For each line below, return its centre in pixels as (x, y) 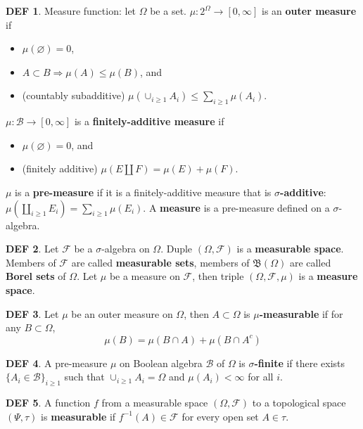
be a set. (168, 11)
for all (261, 377)
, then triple (218, 276)
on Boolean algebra (161, 363)
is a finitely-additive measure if (149, 121)
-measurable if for (301, 313)
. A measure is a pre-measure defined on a (236, 207)
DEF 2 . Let (32, 249)
